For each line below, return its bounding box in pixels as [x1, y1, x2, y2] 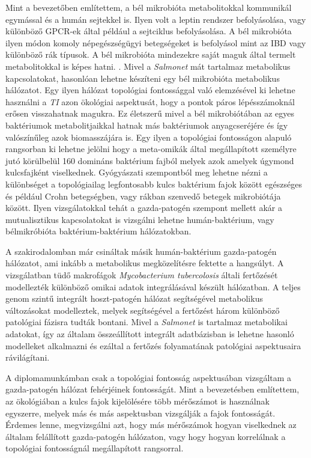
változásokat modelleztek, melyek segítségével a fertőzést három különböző [5, 304, 280, 316]
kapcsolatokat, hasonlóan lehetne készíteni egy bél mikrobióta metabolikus [5, 72, 280, 84]
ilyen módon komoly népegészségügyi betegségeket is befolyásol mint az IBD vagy [5, 36, 306, 49]
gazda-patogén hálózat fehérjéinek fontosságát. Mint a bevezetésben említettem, [5, 383, 300, 395]
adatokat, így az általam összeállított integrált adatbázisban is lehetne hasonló [5, 328, 294, 340]
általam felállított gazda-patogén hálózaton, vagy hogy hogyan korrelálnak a [5, 430, 286, 442]
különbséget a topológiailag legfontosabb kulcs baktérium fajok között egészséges [5, 177, 302, 190]
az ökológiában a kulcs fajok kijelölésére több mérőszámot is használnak [5, 395, 270, 407]
